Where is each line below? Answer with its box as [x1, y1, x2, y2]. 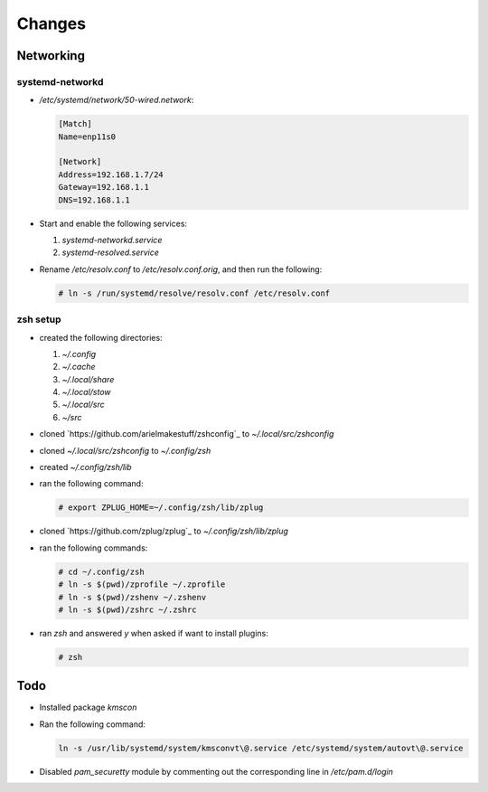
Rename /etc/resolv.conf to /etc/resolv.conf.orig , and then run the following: [39, 263, 323, 275]
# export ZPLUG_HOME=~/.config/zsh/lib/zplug [58, 503, 264, 513]
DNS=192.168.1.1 [58, 194, 131, 205]
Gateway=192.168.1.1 [58, 182, 149, 193]
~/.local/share [61, 373, 115, 384]
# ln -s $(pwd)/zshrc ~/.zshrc [58, 604, 198, 615]
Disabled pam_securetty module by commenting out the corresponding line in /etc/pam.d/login [39, 766, 393, 777]
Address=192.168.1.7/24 [58, 169, 164, 180]
